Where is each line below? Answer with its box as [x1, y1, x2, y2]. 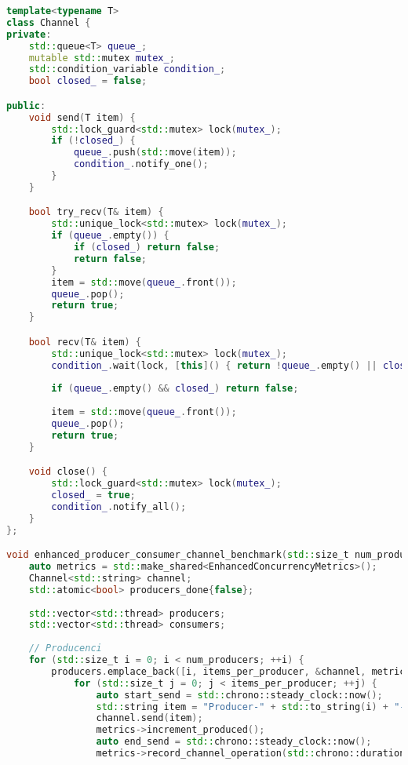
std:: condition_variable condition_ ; [28, 64, 226, 75]
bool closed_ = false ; [28, 75, 148, 87]
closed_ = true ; [51, 490, 136, 501]
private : [6, 28, 52, 40]
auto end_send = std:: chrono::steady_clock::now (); [96, 736, 372, 748]
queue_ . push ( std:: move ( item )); [73, 147, 237, 158]
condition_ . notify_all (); [51, 501, 187, 512]
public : [6, 100, 46, 111]
